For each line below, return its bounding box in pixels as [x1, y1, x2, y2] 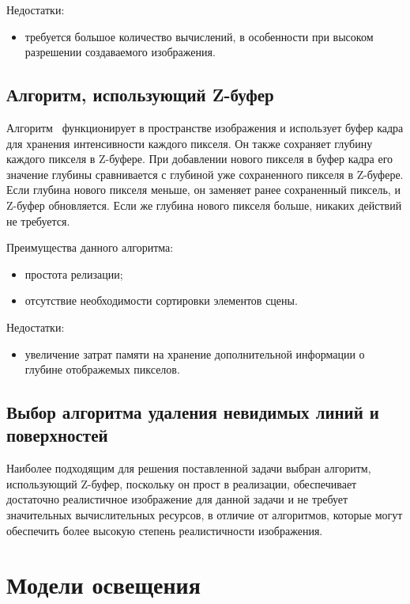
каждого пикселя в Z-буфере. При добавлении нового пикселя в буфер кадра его [6, 150, 393, 167]
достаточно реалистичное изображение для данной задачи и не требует [6, 491, 348, 507]
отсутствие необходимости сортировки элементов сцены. [24, 292, 298, 309]
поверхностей [6, 423, 108, 447]
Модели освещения [6, 568, 201, 601]
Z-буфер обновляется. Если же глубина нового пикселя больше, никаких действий [6, 196, 402, 213]
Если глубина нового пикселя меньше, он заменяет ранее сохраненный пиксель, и [6, 181, 401, 198]
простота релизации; [24, 265, 123, 282]
